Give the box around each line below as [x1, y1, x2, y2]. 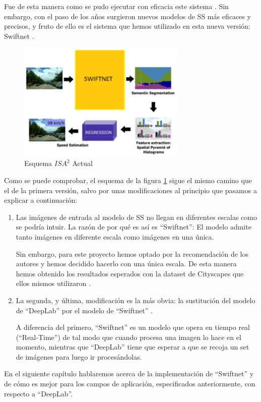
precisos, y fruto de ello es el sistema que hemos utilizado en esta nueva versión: [4, 21, 250, 31]
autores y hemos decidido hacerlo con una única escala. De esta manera [16, 258, 237, 269]
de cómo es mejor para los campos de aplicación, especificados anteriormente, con [4, 378, 255, 389]
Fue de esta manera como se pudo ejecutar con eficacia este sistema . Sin [4, 1, 229, 11]
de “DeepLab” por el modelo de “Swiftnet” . [16, 305, 153, 315]
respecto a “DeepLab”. [4, 388, 73, 398]
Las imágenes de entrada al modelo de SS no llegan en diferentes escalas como [16, 211, 257, 222]
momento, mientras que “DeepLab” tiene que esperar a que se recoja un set [16, 341, 249, 352]
